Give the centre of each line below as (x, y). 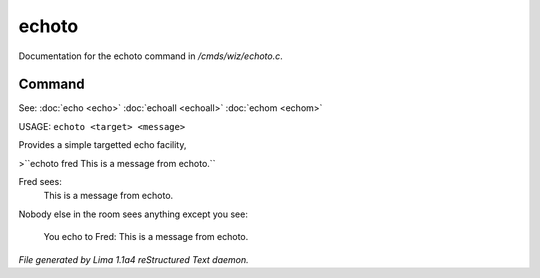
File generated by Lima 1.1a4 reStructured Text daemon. (133, 259)
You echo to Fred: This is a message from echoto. (146, 237)
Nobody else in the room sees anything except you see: (133, 214)
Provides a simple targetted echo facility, (102, 145)
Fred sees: (40, 182)
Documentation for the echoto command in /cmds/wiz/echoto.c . (151, 56)
